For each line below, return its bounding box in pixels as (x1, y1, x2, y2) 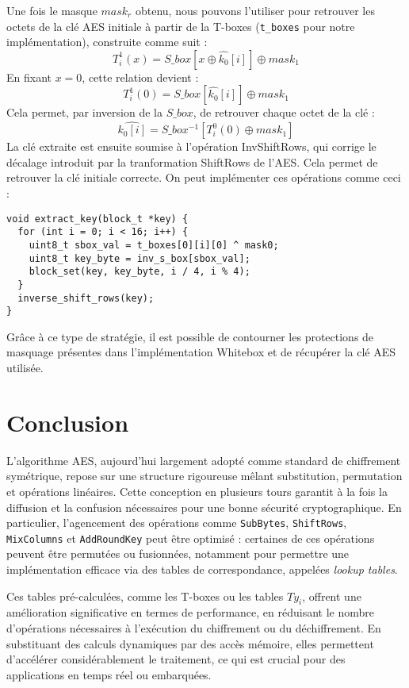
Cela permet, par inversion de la (6, 104, 162, 121)
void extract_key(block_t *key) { (6, 213, 189, 225)
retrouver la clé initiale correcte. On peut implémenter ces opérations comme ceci (6, 169, 401, 186)
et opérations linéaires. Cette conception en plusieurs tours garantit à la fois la (6, 482, 388, 499)
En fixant (6, 68, 52, 85)
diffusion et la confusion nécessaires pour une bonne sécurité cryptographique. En (6, 498, 402, 515)
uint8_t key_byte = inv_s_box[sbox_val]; (29, 252, 250, 264)
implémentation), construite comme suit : (6, 33, 208, 50)
